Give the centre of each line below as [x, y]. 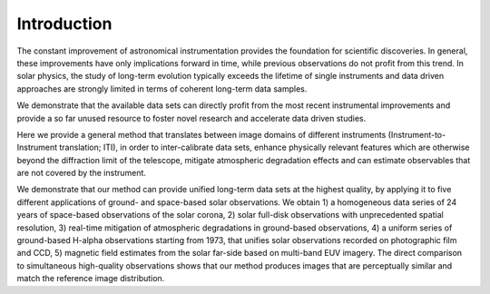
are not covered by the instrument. [82, 173]
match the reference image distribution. [91, 279]
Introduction [64, 24]
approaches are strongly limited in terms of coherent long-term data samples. [162, 88]
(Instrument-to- [417, 134]
